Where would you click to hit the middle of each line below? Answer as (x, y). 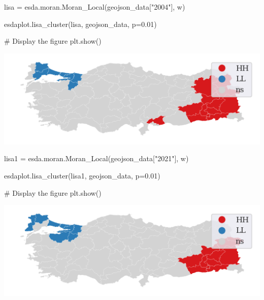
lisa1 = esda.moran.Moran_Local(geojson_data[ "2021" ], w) (96, 158)
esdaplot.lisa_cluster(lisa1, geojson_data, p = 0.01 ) (82, 176)
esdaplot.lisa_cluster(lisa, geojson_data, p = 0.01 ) (80, 24)
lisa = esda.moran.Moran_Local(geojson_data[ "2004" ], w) (95, 7)
